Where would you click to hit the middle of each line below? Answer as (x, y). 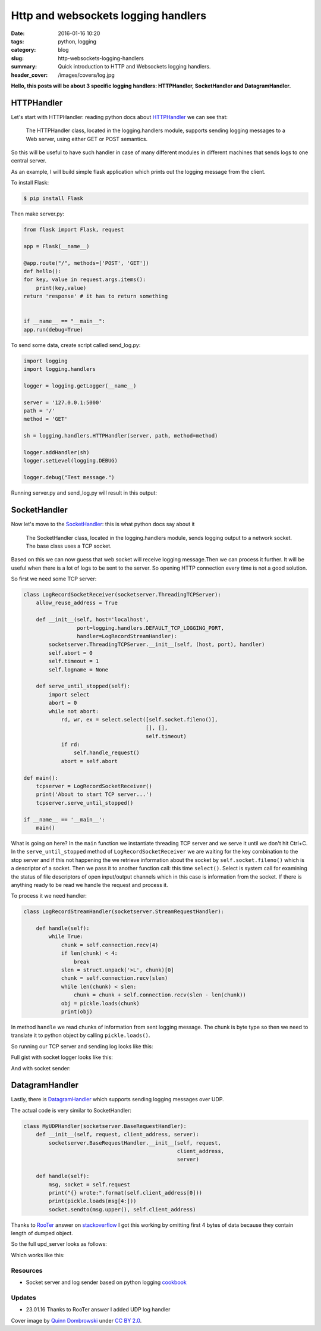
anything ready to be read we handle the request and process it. (90, 885)
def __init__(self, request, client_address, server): (117, 1135)
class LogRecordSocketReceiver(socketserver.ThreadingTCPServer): (122, 595)
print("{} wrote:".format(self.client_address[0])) (125, 1193)
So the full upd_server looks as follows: (59, 1244)
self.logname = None (78, 669)
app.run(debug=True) (53, 329)
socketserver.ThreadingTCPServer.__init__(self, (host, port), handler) (157, 645)
